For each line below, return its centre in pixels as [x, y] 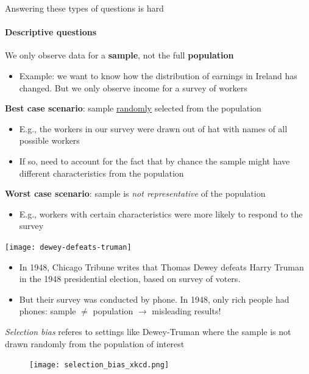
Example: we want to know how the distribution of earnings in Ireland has [158, 75]
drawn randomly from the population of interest [95, 343]
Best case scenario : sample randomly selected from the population [133, 108]
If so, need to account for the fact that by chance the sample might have [154, 161]
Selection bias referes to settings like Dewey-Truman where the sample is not [148, 331]
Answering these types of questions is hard [84, 8]
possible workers [49, 140]
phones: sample [48, 311]
